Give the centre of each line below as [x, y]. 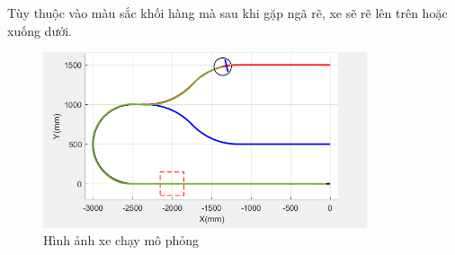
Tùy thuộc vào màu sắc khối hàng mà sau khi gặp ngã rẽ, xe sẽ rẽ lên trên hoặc [227, 13]
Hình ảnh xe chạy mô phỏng [121, 240]
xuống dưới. [40, 30]
